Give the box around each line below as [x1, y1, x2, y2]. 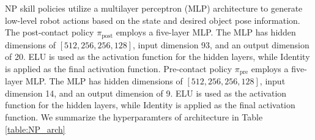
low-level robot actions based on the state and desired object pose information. [5, 13, 300, 26]
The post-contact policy [5, 26, 94, 39]
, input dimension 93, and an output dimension [133, 38, 309, 51]
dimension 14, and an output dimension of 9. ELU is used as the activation [5, 86, 287, 99]
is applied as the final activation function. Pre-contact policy [5, 62, 232, 75]
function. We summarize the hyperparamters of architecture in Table [5, 111, 263, 123]
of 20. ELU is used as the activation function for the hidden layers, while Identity [5, 50, 310, 63]
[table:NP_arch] [5, 122, 65, 135]
